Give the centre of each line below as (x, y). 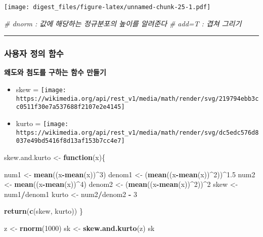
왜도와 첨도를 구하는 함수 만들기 (55, 72)
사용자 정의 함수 (34, 53)
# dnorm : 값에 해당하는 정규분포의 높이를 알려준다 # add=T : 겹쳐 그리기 (123, 23)
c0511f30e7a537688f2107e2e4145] (70, 107)
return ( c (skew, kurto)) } (43, 211)
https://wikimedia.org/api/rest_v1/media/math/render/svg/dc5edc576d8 (137, 132)
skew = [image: (41, 89)
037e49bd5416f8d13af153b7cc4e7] (70, 141)
